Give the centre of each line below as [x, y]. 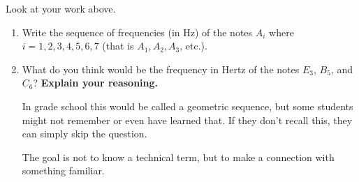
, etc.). [193, 46]
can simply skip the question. [85, 134]
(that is [118, 46]
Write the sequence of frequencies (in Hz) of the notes [137, 32]
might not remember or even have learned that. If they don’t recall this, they [187, 120]
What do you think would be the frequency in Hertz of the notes [161, 69]
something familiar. [63, 170]
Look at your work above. [61, 8]
